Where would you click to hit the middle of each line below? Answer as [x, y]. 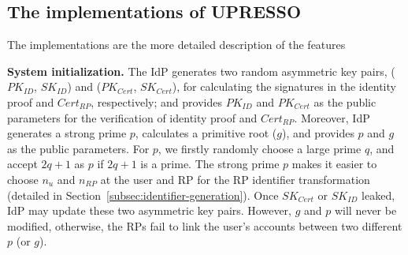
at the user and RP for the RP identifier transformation [235, 179]
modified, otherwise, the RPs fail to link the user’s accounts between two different [205, 225]
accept [22, 164]
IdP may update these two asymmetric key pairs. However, [149, 210]
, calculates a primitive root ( [206, 133]
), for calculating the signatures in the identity [284, 86]
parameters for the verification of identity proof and [132, 117]
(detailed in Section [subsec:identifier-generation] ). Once [143, 195]
